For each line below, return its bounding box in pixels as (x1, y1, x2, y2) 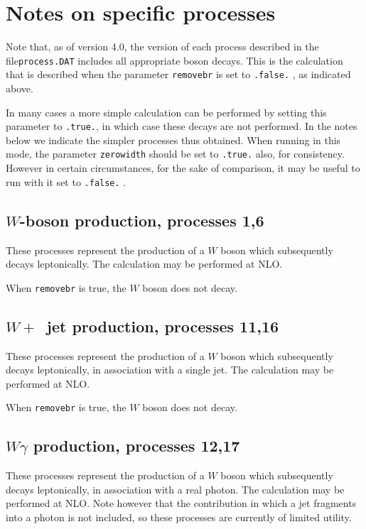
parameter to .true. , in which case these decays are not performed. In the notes (6, 119, 357, 133)
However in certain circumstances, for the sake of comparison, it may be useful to (6, 160, 360, 175)
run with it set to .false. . (6, 174, 127, 189)
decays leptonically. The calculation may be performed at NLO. (6, 256, 283, 271)
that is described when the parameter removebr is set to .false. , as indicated (6, 67, 351, 82)
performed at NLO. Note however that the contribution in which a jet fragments (6, 496, 357, 511)
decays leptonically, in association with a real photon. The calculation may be (6, 481, 345, 496)
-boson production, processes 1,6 (19, 209, 264, 231)
